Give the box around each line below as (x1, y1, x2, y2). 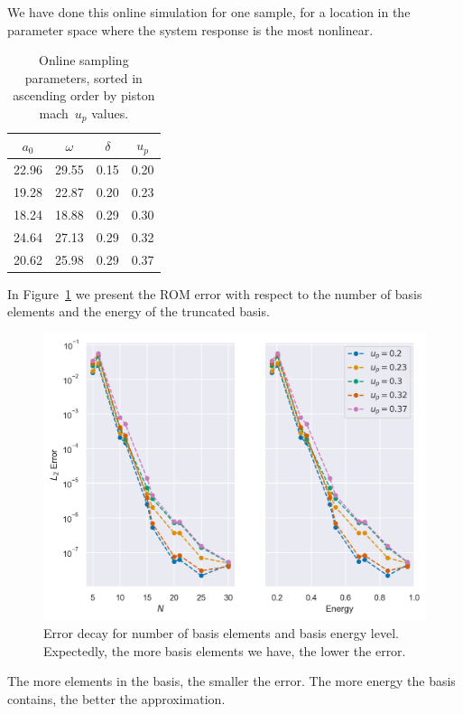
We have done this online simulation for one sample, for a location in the (7, 3, 411, 21)
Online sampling (38, 51, 129, 70)
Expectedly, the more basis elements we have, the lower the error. (43, 641, 406, 660)
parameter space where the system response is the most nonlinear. (7, 20, 374, 39)
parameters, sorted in (24, 68, 143, 87)
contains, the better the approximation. (7, 689, 226, 708)
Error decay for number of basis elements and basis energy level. (43, 623, 399, 642)
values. (91, 103, 129, 122)
